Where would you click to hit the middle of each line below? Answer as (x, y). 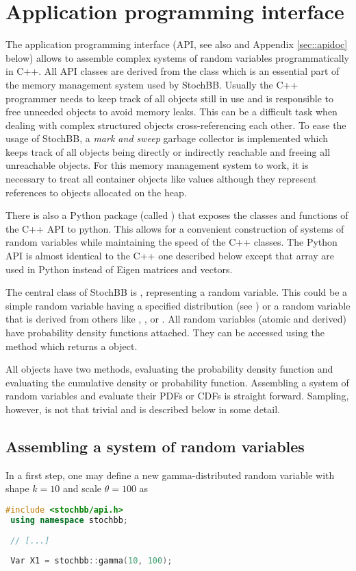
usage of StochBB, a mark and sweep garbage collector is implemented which (167, 138)
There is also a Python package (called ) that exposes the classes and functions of (177, 215)
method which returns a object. (72, 346)
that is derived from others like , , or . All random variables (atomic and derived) (176, 319)
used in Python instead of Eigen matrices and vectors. (119, 269)
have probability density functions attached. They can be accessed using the (165, 332)
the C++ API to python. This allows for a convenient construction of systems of (175, 228)
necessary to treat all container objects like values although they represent (161, 179)
